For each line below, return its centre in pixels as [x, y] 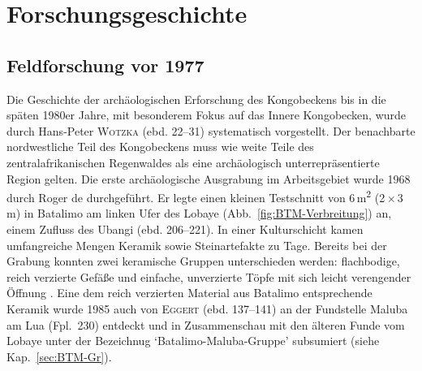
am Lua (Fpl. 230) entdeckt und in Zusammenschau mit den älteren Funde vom [206, 324]
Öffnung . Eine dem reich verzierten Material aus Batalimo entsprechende [189, 293]
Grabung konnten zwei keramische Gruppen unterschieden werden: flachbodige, [203, 261]
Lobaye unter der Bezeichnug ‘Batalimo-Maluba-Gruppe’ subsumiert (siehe [193, 341]
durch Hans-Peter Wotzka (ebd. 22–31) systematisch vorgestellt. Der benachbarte [211, 130]
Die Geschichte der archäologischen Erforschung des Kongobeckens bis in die [196, 99]
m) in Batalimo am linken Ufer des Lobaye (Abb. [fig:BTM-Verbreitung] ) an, [199, 213]
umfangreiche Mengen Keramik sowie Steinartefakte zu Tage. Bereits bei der [197, 245]
